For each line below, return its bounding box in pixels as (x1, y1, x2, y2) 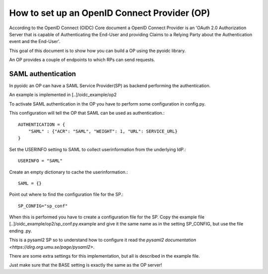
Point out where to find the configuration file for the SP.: (9, 191, 124, 198)
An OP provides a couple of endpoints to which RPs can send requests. (9, 57, 155, 63)
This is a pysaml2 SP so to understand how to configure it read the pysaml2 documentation (9, 237, 196, 243)
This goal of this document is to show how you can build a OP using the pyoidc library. (9, 48, 186, 54)
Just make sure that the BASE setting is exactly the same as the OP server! (9, 262, 162, 268)
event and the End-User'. (9, 39, 61, 45)
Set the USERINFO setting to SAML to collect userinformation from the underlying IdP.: (9, 146, 186, 152)
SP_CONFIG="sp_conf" (18, 203, 68, 209)
